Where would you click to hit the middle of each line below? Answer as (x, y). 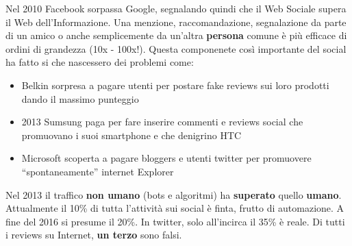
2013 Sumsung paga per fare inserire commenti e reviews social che (162, 122)
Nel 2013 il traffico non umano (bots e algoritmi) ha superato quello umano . (174, 194)
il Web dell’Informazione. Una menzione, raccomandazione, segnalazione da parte (176, 22)
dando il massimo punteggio (80, 98)
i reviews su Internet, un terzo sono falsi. (94, 235)
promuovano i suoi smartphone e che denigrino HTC (131, 135)
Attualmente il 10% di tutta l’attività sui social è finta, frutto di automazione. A (175, 208)
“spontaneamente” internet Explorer (98, 171)
